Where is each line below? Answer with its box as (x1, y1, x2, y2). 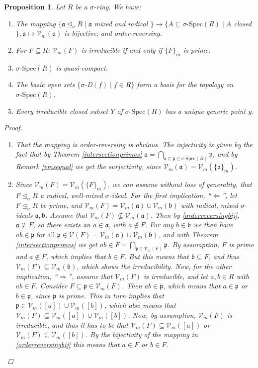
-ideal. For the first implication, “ (109, 190, 211, 200)
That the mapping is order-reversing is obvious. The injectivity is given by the (15, 139, 253, 149)
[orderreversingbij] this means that (15, 339, 120, 349)
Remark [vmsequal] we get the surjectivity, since (15, 161, 162, 172)
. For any (145, 219, 173, 230)
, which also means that (104, 300, 176, 310)
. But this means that (124, 251, 189, 262)
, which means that (163, 280, 221, 291)
